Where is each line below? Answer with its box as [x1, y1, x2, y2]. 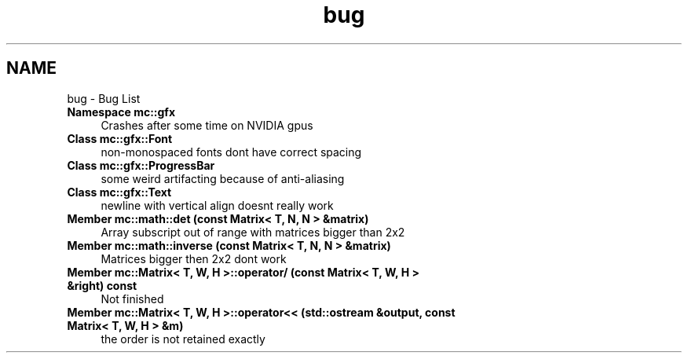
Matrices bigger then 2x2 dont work [101, 251, 287, 266]
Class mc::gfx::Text [67, 185, 172, 199]
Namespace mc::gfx [67, 104, 176, 119]
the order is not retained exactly [101, 332, 265, 346]
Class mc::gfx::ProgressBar [67, 158, 215, 172]
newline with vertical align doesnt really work [101, 198, 334, 212]
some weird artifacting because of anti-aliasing [101, 171, 345, 185]
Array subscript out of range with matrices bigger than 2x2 [101, 225, 405, 239]
